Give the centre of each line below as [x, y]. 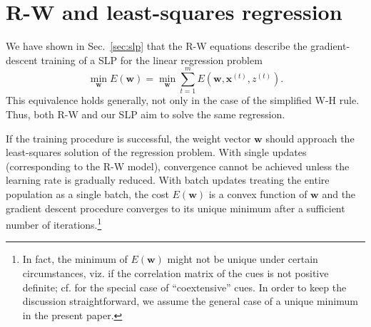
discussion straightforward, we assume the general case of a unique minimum [190, 301]
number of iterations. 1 [54, 223]
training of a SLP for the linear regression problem [152, 59]
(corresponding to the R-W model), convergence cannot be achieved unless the [178, 166]
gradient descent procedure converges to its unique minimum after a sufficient [176, 208]
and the [339, 194]
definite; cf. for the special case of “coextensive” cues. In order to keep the [184, 287]
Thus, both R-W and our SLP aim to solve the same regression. [146, 114]
